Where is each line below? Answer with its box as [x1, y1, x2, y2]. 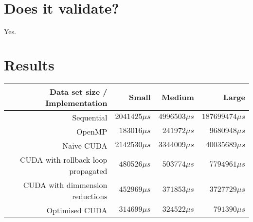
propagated [69, 165, 108, 176]
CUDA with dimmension [23, 179, 108, 190]
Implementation [45, 97, 108, 108]
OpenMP [76, 125, 108, 137]
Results [4, 54, 54, 74]
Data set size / [49, 85, 108, 97]
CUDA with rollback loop [20, 154, 108, 165]
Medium [162, 91, 194, 103]
